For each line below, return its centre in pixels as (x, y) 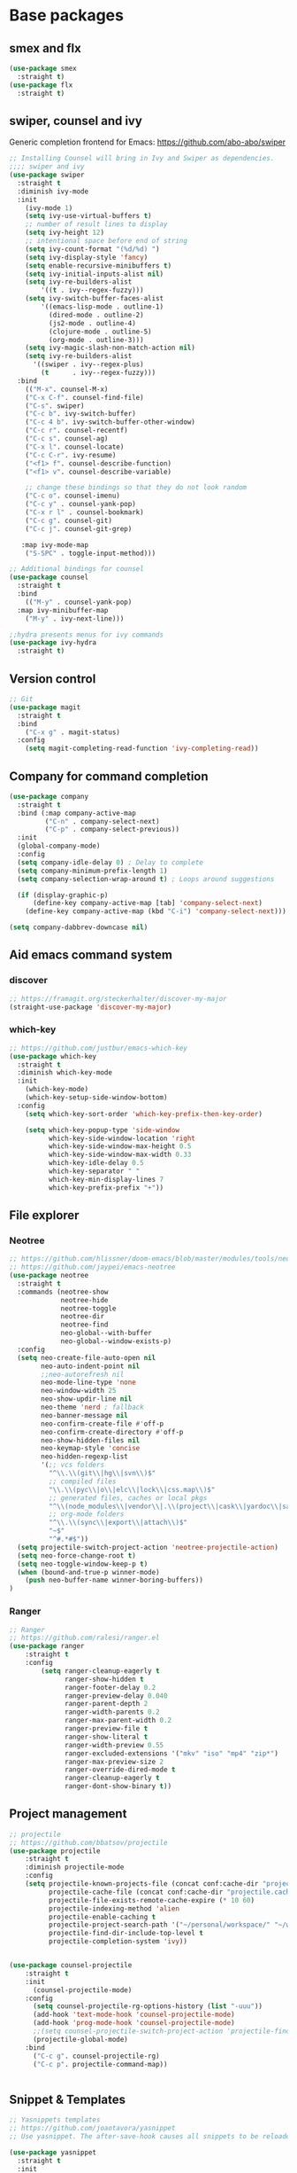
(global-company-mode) (59, 846)
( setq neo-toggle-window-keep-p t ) (83, 1564)
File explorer (44, 1215)
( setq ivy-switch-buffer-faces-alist (95, 299)
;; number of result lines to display (96, 224)
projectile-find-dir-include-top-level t (126, 1934)
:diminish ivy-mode (53, 192)
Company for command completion (109, 776)
